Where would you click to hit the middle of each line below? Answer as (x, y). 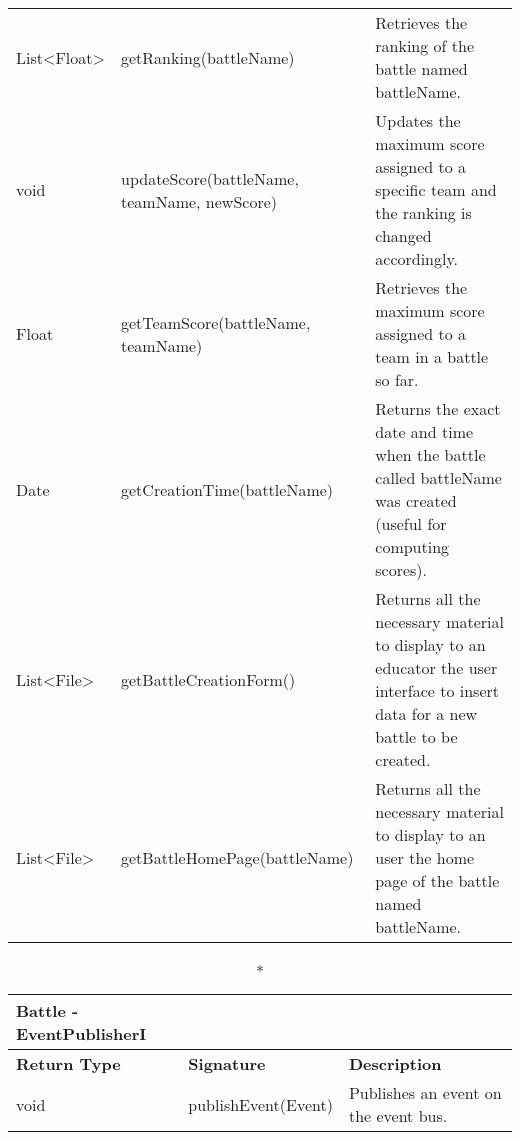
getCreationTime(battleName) (227, 489)
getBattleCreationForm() (208, 679)
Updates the (418, 120)
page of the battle (437, 880)
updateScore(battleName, (210, 178)
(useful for (411, 523)
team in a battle (432, 356)
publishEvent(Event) (260, 1104)
